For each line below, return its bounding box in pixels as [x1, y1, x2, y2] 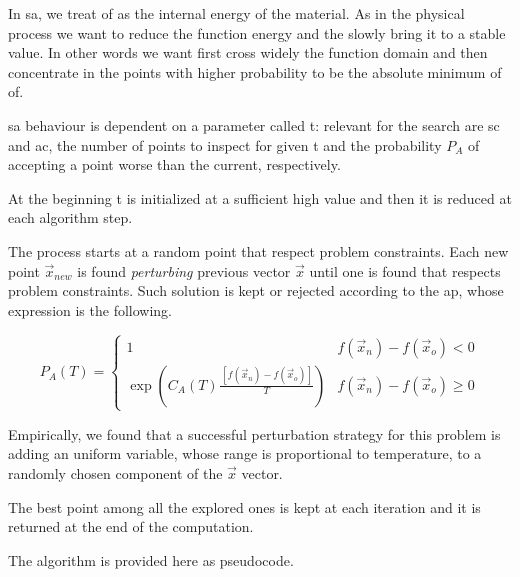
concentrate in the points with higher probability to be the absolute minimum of [8, 61, 502, 82]
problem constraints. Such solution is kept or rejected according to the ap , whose [8, 280, 504, 301]
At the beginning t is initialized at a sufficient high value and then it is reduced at [8, 187, 512, 208]
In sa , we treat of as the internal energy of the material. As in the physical [8, 3, 465, 23]
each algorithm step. [8, 207, 133, 228]
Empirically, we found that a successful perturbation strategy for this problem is [8, 423, 501, 444]
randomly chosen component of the [8, 463, 223, 484]
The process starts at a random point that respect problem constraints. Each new [8, 240, 509, 261]
